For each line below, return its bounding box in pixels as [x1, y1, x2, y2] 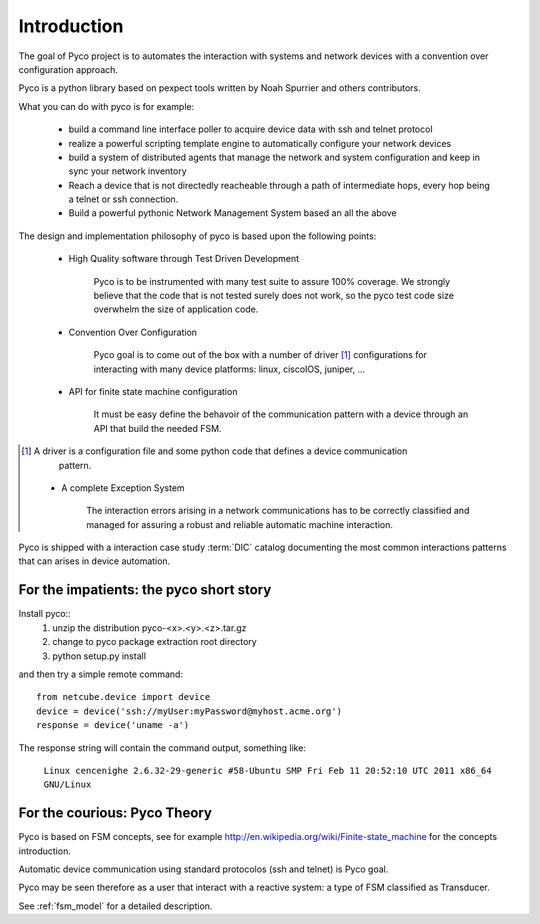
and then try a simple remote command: [18, 668, 184, 680]
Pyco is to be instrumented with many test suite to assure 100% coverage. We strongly [93, 275, 451, 287]
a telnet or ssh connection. [68, 193, 179, 205]
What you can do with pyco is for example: [18, 100, 195, 112]
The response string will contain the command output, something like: [18, 741, 307, 754]
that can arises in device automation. [18, 555, 171, 567]
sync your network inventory [68, 165, 187, 177]
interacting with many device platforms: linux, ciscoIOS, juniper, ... [93, 363, 366, 375]
